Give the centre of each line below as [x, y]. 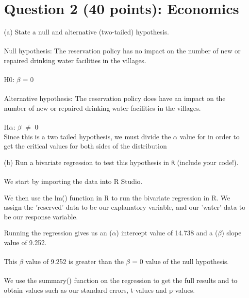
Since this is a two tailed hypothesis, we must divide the [88, 136]
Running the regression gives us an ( [58, 233]
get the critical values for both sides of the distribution [85, 146]
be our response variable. [41, 216]
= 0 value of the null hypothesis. [181, 261]
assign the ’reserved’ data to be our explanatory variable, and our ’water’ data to [125, 207]
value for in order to [210, 136]
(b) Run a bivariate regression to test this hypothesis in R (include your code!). [121, 162]
